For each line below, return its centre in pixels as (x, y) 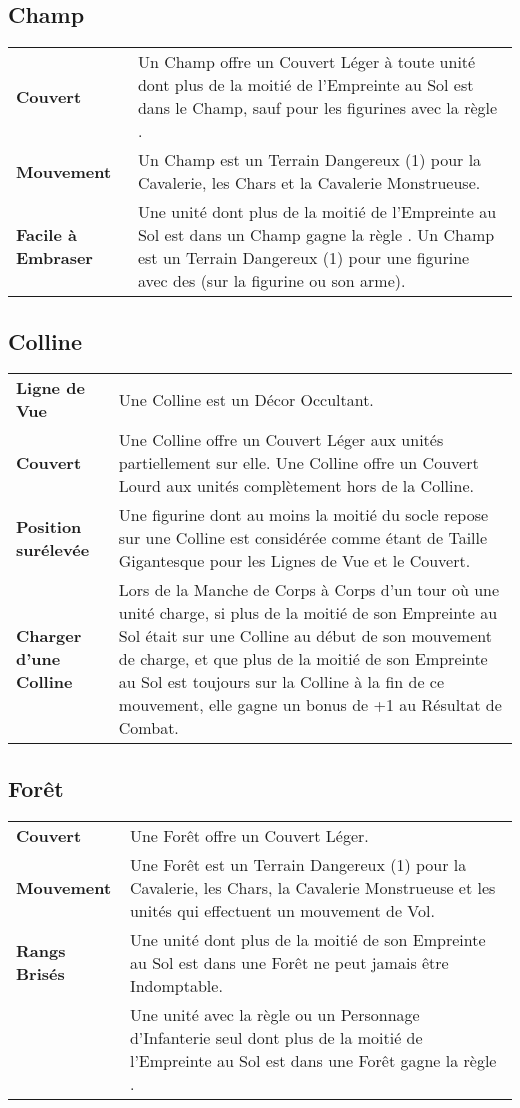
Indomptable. (176, 985)
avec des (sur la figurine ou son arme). (271, 281)
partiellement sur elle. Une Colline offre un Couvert (298, 463)
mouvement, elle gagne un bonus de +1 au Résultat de (310, 705)
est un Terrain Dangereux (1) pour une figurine (303, 258)
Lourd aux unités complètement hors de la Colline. (296, 486)
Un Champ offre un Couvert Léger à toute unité (306, 62)
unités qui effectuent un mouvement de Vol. (282, 910)
